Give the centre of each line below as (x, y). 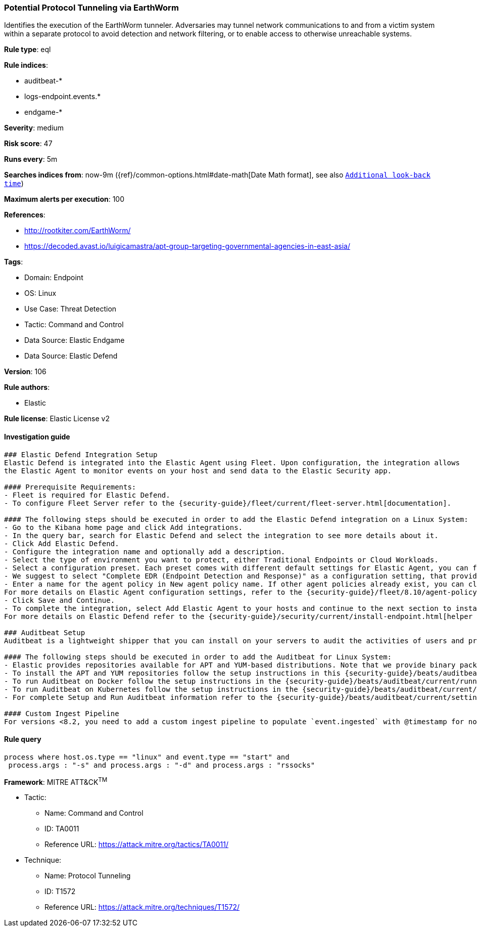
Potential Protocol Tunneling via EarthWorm (91, 8)
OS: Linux (40, 293)
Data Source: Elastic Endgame (75, 340)
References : (25, 215)
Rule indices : (26, 65)
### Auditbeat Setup (45, 632)
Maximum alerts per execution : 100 (64, 199)
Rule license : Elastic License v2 (57, 419)
